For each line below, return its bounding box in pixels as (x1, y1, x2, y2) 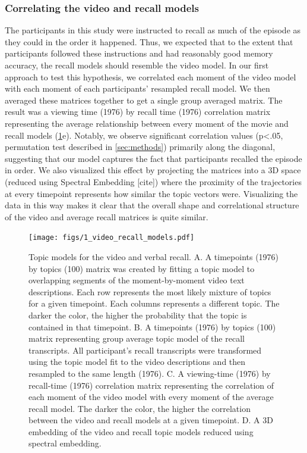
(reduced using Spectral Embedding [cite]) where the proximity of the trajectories (5, 175, 302, 188)
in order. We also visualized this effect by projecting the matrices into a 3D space (5, 164, 301, 176)
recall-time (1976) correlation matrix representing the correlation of (29, 379, 274, 391)
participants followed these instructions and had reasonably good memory (5, 47, 273, 60)
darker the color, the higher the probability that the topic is (29, 308, 247, 321)
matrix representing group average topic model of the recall (29, 332, 245, 345)
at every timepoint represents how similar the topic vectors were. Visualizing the (5, 187, 298, 199)
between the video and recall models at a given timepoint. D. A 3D (29, 414, 273, 426)
